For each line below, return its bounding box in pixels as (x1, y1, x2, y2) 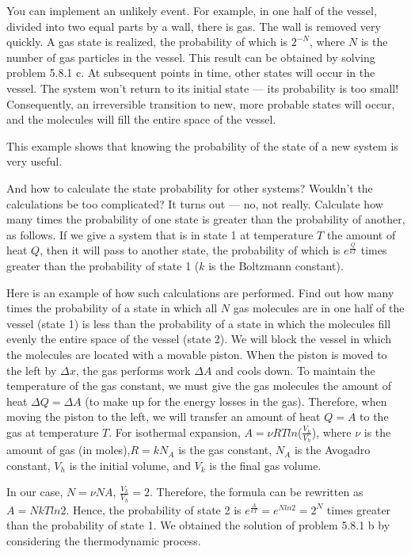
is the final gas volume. (209, 457, 322, 473)
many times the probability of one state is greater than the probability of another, (6, 211, 405, 227)
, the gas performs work (75, 361, 191, 378)
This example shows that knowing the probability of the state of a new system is (6, 137, 398, 154)
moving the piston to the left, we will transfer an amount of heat (6, 408, 321, 425)
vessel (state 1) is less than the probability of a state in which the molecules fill (6, 315, 391, 331)
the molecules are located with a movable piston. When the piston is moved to (6, 346, 387, 362)
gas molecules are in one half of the (233, 300, 405, 316)
